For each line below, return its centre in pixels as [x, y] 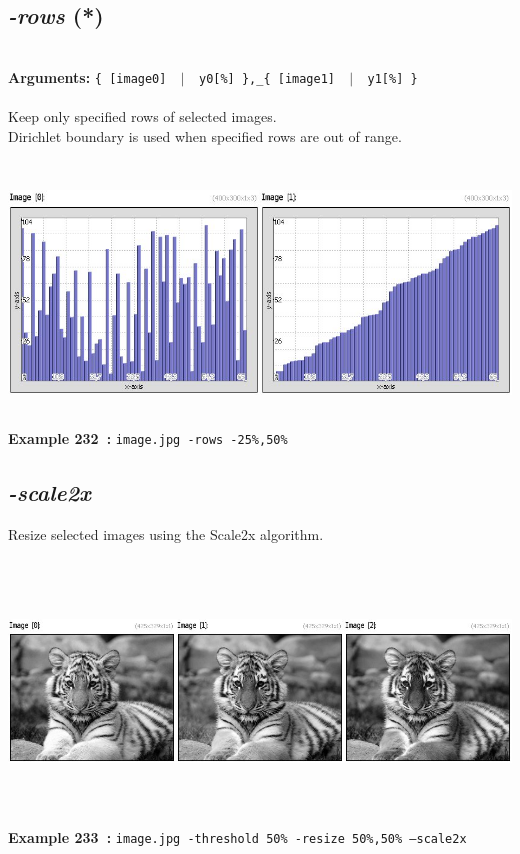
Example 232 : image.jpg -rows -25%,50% [148, 438]
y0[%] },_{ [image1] [266, 78]
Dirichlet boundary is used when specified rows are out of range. [205, 135]
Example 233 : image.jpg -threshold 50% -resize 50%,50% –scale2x [237, 837]
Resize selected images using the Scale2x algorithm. [166, 534]
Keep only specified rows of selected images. [142, 116]
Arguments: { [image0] [87, 76]
